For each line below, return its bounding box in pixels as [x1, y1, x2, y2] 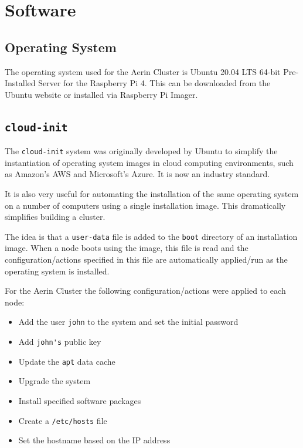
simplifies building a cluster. [5, 211, 105, 223]
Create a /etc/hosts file [18, 414, 107, 426]
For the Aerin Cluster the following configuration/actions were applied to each [5, 284, 286, 297]
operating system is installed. [5, 264, 110, 277]
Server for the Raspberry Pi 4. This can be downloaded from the [38, 77, 271, 89]
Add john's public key [18, 335, 101, 348]
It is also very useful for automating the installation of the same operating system [5, 187, 299, 199]
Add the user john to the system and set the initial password [18, 315, 239, 328]
